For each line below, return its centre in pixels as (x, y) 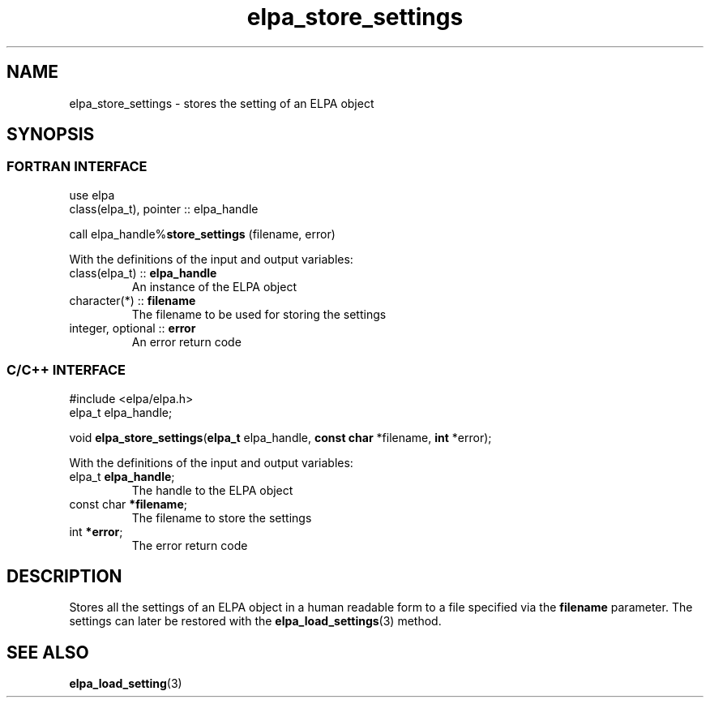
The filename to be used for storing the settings (259, 314)
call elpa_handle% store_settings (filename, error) (202, 234)
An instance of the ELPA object (214, 286)
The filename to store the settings (222, 517)
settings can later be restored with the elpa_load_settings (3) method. (255, 621)
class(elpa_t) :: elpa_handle (143, 273)
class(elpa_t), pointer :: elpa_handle (164, 208)
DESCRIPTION (64, 576)
